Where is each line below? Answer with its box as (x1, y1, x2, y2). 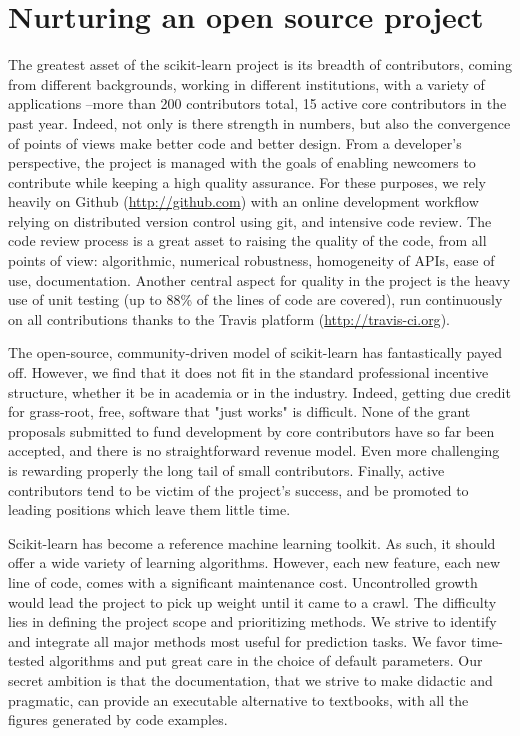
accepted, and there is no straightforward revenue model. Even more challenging (8, 440, 500, 461)
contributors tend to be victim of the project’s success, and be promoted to (8, 479, 469, 500)
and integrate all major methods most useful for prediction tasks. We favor (8, 630, 467, 651)
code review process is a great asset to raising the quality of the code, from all (8, 230, 487, 251)
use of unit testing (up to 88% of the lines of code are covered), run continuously (8, 289, 503, 310)
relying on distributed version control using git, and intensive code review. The (8, 210, 492, 231)
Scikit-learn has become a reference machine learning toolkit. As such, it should (8, 532, 496, 553)
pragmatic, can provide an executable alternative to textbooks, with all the (8, 689, 469, 710)
